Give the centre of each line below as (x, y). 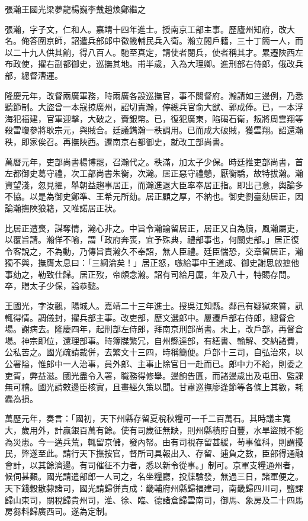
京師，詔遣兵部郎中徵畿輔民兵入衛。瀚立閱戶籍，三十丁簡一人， (170, 41)
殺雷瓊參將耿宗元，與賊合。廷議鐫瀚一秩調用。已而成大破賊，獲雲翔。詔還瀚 (154, 130)
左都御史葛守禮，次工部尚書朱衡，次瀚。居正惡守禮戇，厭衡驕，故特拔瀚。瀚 (154, 173)
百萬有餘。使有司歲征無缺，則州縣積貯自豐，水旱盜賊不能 (191, 430)
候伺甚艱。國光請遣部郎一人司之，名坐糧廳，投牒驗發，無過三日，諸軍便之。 (154, 476)
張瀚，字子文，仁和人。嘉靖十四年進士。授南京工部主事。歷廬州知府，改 (146, 29)
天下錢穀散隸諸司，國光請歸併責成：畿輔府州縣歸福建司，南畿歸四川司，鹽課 (154, 488)
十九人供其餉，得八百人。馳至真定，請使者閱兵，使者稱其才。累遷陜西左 (162, 52)
